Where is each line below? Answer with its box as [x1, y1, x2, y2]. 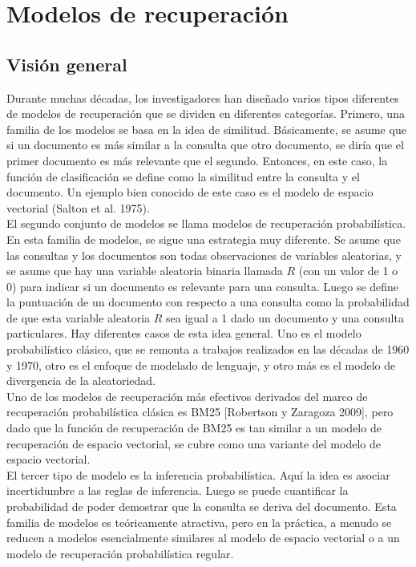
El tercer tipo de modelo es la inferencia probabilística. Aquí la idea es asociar [6, 466, 390, 483]
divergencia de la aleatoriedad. [6, 372, 155, 389]
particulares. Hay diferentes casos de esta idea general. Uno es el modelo [6, 325, 361, 342]
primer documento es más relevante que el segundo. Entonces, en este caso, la [6, 152, 388, 168]
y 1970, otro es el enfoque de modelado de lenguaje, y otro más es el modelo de [6, 356, 396, 373]
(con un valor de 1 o [298, 262, 398, 279]
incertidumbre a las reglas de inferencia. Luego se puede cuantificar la [6, 482, 349, 499]
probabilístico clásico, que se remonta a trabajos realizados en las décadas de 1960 [6, 341, 410, 358]
